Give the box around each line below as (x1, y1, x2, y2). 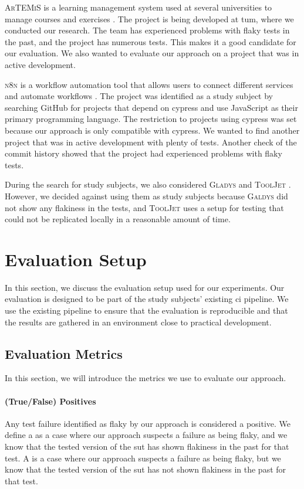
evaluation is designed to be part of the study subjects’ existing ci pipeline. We (5, 293, 289, 305)
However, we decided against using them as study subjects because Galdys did (5, 189, 288, 202)
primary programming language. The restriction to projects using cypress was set (5, 113, 297, 125)
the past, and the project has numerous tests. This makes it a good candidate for (5, 35, 296, 47)
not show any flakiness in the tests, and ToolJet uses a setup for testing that (5, 201, 284, 213)
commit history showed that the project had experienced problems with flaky (5, 147, 282, 159)
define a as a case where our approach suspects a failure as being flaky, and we (5, 429, 288, 441)
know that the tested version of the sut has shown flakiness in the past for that (5, 440, 289, 452)
